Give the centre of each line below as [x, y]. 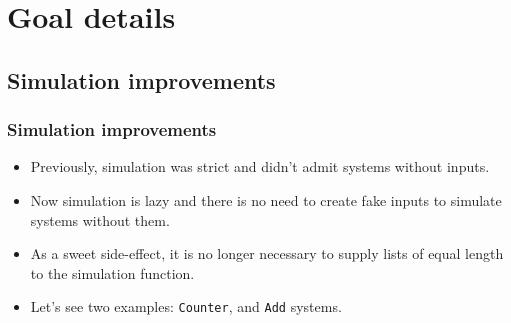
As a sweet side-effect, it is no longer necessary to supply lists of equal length [267, 253]
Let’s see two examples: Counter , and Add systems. [186, 306]
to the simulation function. [112, 272]
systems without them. [100, 219]
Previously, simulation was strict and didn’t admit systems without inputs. [260, 166]
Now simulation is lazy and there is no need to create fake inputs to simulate [266, 199]
